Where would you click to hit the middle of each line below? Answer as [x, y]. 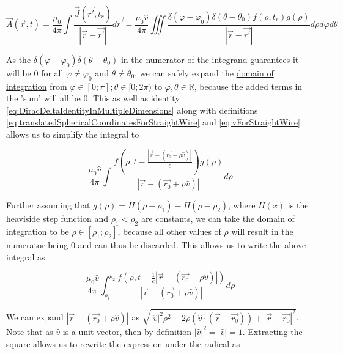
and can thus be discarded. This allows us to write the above [192, 245]
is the [298, 205]
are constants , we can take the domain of [218, 219]
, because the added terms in [248, 86]
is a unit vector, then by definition [127, 331]
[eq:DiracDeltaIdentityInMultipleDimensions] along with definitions [132, 110]
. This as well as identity [134, 98]
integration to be [38, 231]
